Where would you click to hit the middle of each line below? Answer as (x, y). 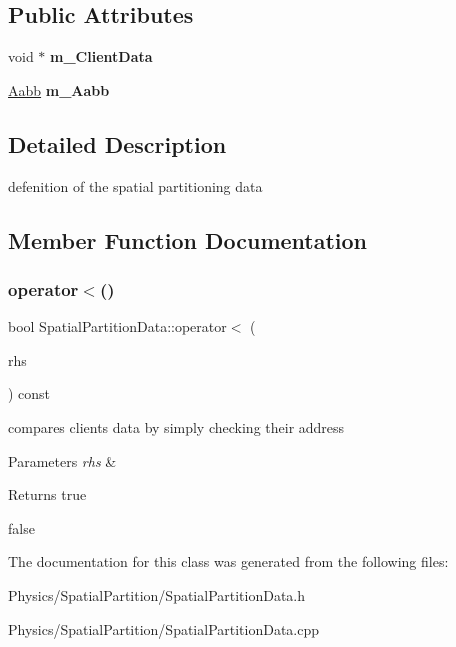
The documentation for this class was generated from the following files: (228, 561)
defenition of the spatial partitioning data (135, 185)
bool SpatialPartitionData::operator (117, 326)
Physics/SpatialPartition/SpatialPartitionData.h (157, 594)
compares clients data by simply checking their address (176, 426)
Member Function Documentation (188, 239)
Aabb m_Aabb (59, 89)
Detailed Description (117, 143)
